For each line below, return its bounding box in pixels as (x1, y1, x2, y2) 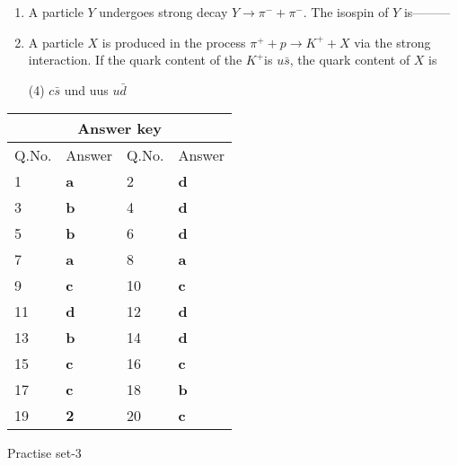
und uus (64, 80, 109, 99)
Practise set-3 (7, 443, 82, 462)
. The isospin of (303, 3, 389, 21)
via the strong (354, 32, 431, 51)
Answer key (77, 118, 162, 139)
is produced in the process (101, 32, 246, 51)
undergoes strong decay (99, 3, 228, 21)
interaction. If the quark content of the (28, 50, 242, 69)
